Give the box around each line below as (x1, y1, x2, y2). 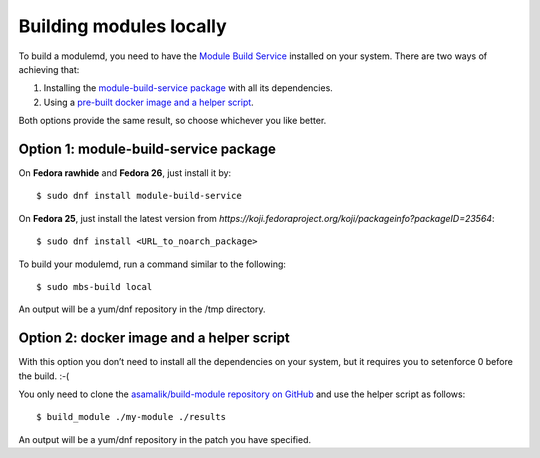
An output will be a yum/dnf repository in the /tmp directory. (18, 303, 266, 315)
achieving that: (18, 63, 80, 75)
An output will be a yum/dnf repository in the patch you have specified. (18, 433, 312, 445)
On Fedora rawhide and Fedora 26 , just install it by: (18, 167, 232, 179)
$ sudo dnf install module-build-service (36, 190, 242, 202)
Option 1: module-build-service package (18, 140, 277, 157)
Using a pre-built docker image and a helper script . (43, 96, 254, 108)
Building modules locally (18, 15, 227, 37)
